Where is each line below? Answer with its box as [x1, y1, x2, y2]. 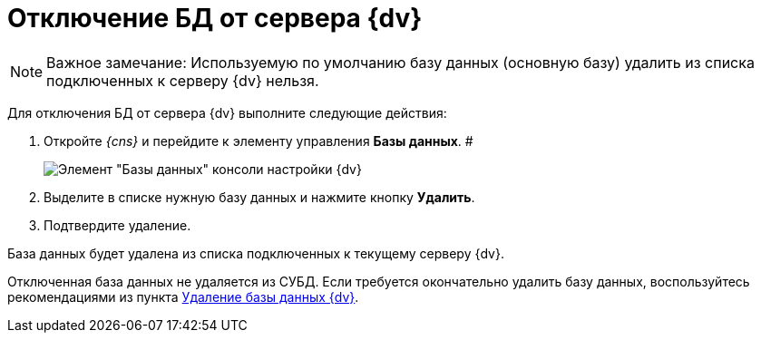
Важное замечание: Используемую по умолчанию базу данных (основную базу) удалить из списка [46, 53, 755, 72]
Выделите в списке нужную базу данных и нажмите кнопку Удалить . [44, 189, 475, 205]
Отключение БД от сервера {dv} [7, 3, 423, 34]
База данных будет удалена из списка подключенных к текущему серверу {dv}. [7, 245, 504, 261]
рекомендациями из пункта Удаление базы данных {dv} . [7, 288, 359, 305]
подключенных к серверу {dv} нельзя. [46, 71, 319, 90]
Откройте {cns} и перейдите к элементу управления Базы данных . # [44, 132, 473, 149]
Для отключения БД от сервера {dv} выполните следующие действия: [7, 104, 447, 121]
